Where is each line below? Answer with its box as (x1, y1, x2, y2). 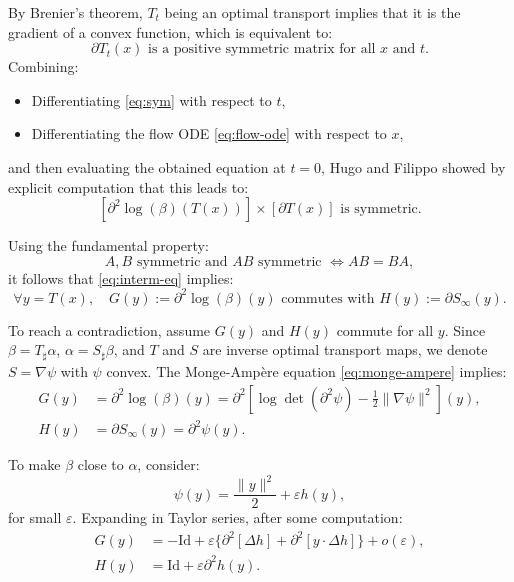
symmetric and (136, 254, 228, 269)
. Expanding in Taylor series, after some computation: (72, 507, 403, 528)
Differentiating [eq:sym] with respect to (31, 89, 272, 110)
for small (8, 507, 62, 528)
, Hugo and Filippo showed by (321, 156, 506, 177)
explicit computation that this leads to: (8, 176, 249, 197)
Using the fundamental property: (8, 235, 209, 256)
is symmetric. (340, 202, 422, 217)
